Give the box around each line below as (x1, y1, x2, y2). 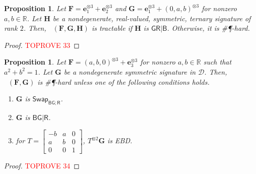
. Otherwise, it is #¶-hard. (167, 23, 250, 33)
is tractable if (91, 23, 133, 33)
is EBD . (107, 135, 133, 146)
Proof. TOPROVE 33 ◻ (4, 39, 80, 50)
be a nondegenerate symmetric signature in (63, 66, 196, 77)
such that (203, 56, 232, 67)
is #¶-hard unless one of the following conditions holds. (37, 76, 210, 87)
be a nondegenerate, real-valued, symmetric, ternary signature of (52, 13, 251, 23)
